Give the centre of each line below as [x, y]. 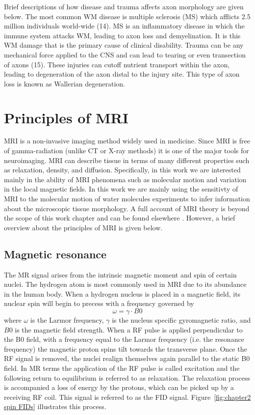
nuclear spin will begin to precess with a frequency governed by [99, 303]
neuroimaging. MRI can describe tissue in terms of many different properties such [127, 160]
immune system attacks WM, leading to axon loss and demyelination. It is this [122, 35]
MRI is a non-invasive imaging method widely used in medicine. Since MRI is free [127, 141]
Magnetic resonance [55, 254]
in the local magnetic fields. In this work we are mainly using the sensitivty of [121, 189]
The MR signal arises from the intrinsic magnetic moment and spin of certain [120, 274]
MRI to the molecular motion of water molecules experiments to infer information [127, 199]
